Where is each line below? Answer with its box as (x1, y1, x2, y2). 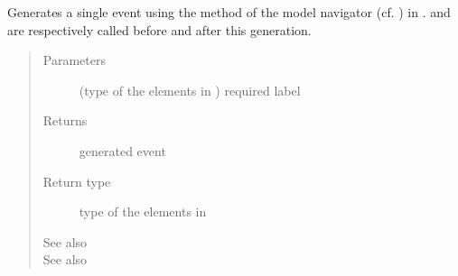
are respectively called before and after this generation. (7, 20, 312, 39)
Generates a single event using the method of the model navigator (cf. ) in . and (7, 3, 451, 21)
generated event (79, 141, 166, 160)
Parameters (42, 51, 106, 69)
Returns (42, 111, 88, 130)
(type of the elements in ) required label (79, 80, 301, 99)
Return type (42, 171, 111, 190)
